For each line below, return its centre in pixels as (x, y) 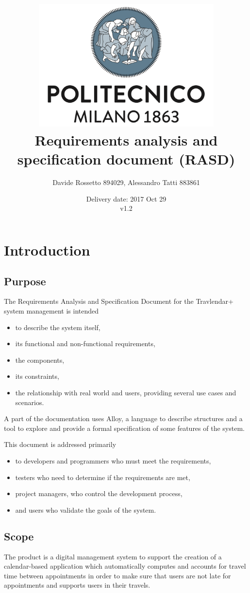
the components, (40, 360)
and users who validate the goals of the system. (86, 510)
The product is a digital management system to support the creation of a (113, 556)
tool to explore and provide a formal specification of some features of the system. (124, 428)
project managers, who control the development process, (99, 493)
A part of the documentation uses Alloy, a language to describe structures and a (123, 418)
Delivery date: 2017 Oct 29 (126, 198)
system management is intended (51, 311)
